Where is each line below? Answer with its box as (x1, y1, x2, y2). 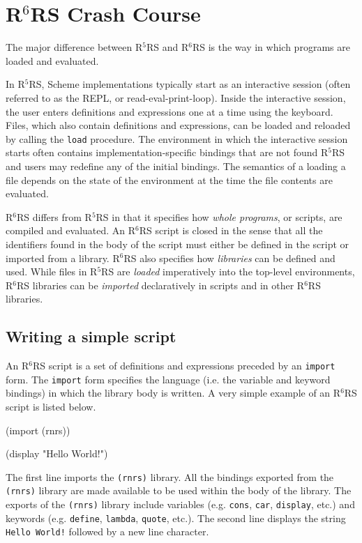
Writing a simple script (6, 326, 176, 347)
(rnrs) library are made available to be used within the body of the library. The (6, 483, 352, 498)
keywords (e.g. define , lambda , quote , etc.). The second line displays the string (6, 510, 346, 525)
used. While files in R (6, 264, 98, 279)
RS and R (146, 40, 189, 54)
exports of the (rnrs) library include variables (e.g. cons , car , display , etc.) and (6, 497, 355, 512)
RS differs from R (17, 209, 92, 224)
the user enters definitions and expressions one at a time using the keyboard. (6, 104, 333, 118)
